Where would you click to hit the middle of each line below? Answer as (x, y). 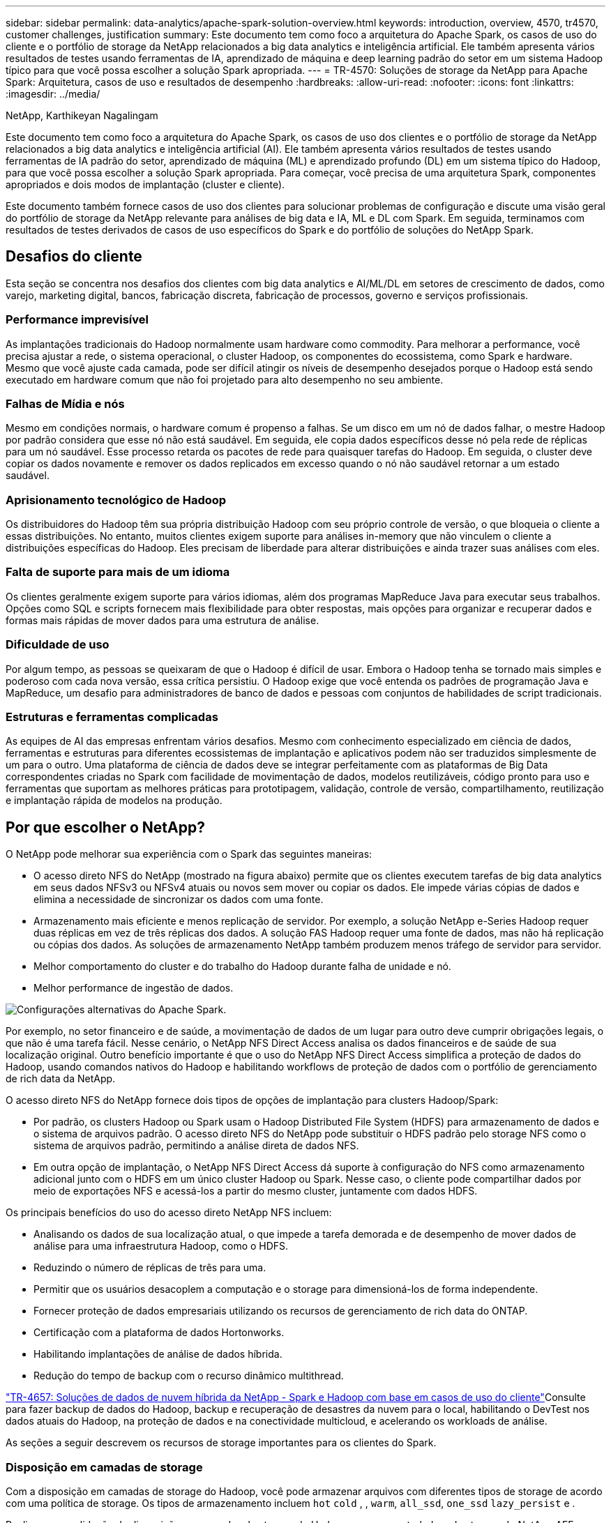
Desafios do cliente (74, 257)
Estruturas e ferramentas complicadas (112, 717)
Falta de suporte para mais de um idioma (118, 572)
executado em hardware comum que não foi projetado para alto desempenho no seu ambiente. (225, 379)
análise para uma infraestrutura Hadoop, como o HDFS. (161, 1246)
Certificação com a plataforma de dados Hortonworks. (159, 1333)
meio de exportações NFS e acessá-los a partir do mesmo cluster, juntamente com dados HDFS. (256, 1191)
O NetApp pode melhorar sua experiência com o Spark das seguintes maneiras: (189, 854)
